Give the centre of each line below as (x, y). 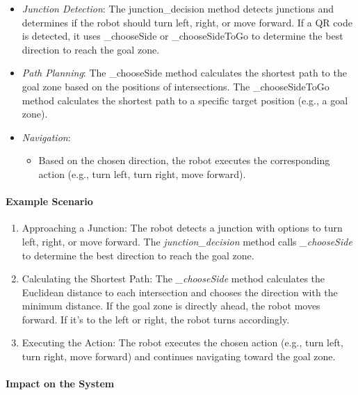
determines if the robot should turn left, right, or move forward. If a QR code (187, 22)
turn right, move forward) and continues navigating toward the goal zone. (179, 356)
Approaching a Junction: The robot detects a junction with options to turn (182, 228)
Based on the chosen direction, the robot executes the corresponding (184, 160)
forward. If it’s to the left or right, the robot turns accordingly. (156, 319)
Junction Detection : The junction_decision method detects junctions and (178, 8)
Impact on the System (60, 384)
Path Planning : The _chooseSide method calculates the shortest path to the (184, 73)
